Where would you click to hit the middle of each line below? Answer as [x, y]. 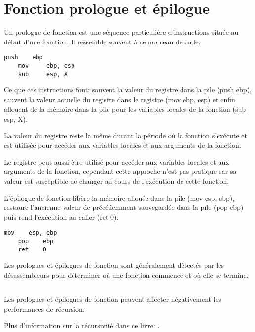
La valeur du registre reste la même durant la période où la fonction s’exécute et [126, 135]
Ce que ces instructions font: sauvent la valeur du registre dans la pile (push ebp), [128, 90]
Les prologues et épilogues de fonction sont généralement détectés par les [114, 265]
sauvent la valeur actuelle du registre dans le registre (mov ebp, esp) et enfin [120, 99]
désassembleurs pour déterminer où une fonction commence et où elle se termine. [126, 274]
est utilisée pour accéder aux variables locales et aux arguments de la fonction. [123, 145]
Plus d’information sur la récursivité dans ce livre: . [82, 325]
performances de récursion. [44, 309]
